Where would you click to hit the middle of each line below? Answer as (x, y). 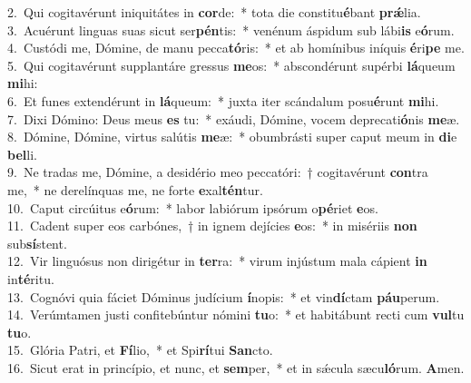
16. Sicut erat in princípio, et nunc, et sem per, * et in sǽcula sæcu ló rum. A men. (236, 367)
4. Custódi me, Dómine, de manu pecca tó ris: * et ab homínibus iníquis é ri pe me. (236, 48)
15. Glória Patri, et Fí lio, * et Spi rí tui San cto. (140, 350)
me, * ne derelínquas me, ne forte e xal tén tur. (135, 189)
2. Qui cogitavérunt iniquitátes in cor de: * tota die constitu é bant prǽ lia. (214, 12)
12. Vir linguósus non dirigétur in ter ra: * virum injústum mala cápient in (217, 261)
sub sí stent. (37, 243)
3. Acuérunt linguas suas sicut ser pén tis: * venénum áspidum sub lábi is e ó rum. (231, 29)
